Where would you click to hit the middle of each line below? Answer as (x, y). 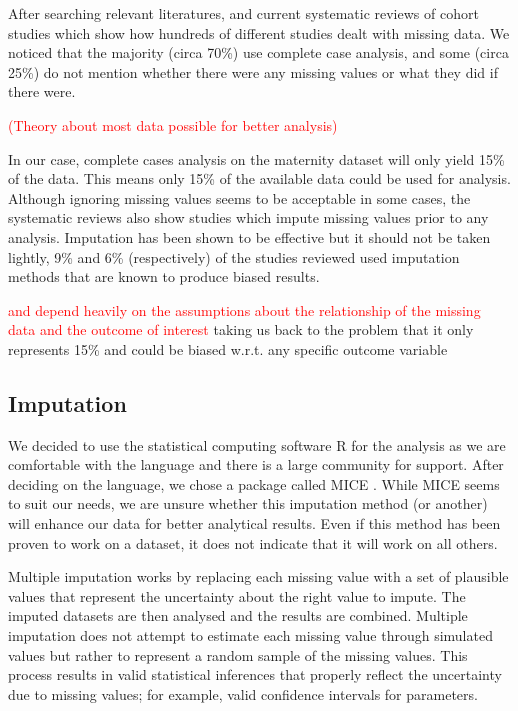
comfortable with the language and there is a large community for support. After (256, 464)
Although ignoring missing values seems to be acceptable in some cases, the (239, 197)
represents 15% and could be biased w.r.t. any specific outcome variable (228, 348)
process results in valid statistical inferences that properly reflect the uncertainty (255, 674)
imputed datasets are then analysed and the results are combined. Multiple (238, 615)
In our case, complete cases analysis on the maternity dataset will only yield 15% (256, 158)
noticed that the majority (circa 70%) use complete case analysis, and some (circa (258, 52)
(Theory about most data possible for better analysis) (173, 124)
